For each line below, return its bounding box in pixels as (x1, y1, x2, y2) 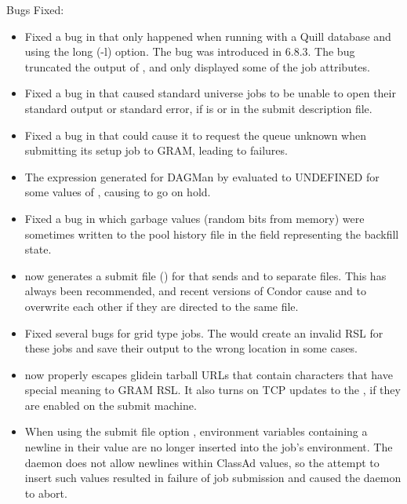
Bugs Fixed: (6, 2, 64, 17)
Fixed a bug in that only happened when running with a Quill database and (24, 27, 391, 44)
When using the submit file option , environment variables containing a (24, 423, 368, 440)
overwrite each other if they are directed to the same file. (24, 298, 299, 314)
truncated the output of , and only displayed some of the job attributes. (24, 58, 370, 75)
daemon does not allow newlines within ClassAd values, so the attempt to (24, 454, 380, 470)
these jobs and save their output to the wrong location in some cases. (24, 340, 358, 356)
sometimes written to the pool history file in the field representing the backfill (24, 225, 399, 242)
